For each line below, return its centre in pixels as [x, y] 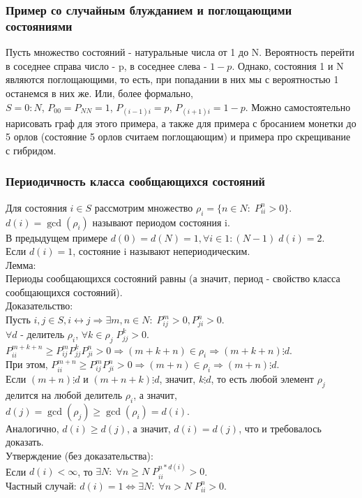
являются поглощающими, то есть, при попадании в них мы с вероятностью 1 [172, 79]
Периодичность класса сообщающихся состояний [136, 181]
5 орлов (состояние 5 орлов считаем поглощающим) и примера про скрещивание [178, 137]
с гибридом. [31, 150]
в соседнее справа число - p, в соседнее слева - [106, 65]
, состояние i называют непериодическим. [161, 251]
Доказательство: [39, 306]
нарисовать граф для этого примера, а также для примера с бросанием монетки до [181, 123]
